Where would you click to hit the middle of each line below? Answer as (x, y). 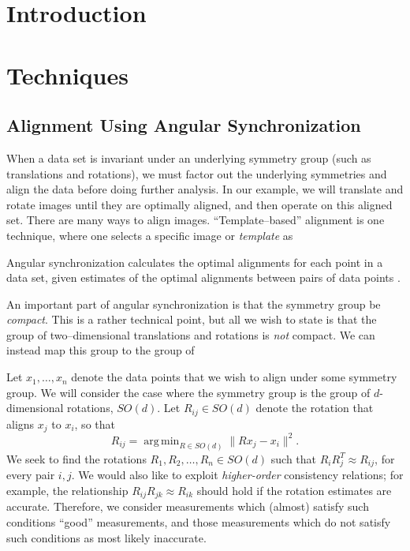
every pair (31, 475)
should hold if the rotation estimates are (294, 490)
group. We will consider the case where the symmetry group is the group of (188, 392)
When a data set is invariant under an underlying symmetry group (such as (189, 157)
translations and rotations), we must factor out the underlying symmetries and (197, 173)
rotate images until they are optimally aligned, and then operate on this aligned (199, 204)
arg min (162, 441)
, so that (95, 424)
